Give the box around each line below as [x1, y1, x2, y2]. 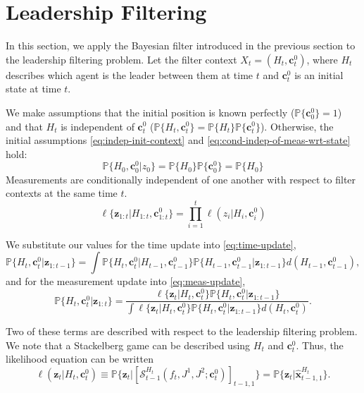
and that [6, 119, 43, 133]
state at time [6, 81, 61, 96]
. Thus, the [296, 337, 344, 352]
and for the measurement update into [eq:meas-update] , [6, 274, 246, 289]
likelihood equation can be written [6, 351, 154, 366]
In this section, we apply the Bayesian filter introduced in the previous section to [6, 38, 356, 53]
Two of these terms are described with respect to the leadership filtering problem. [6, 324, 358, 339]
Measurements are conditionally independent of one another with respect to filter [6, 171, 356, 186]
